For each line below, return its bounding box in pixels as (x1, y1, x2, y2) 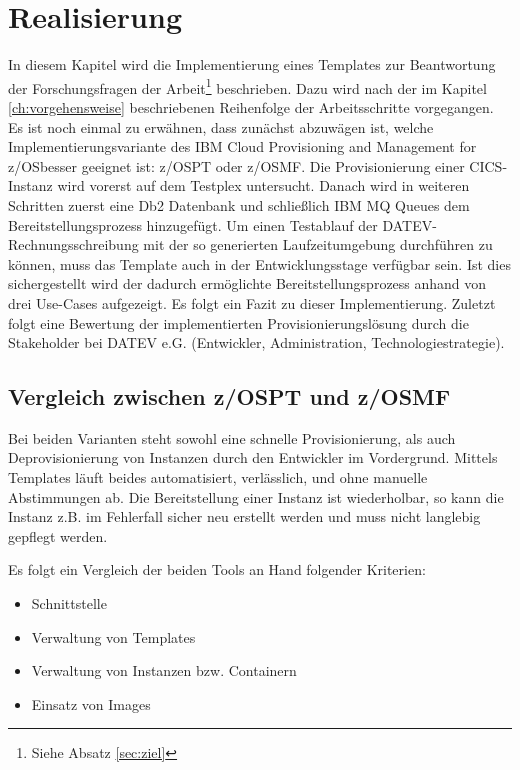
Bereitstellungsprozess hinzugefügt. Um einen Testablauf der (8, 214, 378, 235)
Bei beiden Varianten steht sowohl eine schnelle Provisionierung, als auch (8, 427, 456, 448)
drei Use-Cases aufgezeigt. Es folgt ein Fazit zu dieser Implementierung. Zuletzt (8, 292, 496, 313)
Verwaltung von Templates (31, 626, 196, 647)
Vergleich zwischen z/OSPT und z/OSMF (8, 381, 451, 412)
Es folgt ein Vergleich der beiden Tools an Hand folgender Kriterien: (8, 559, 426, 580)
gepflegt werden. (8, 525, 108, 546)
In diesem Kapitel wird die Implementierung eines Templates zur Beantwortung (8, 54, 496, 75)
